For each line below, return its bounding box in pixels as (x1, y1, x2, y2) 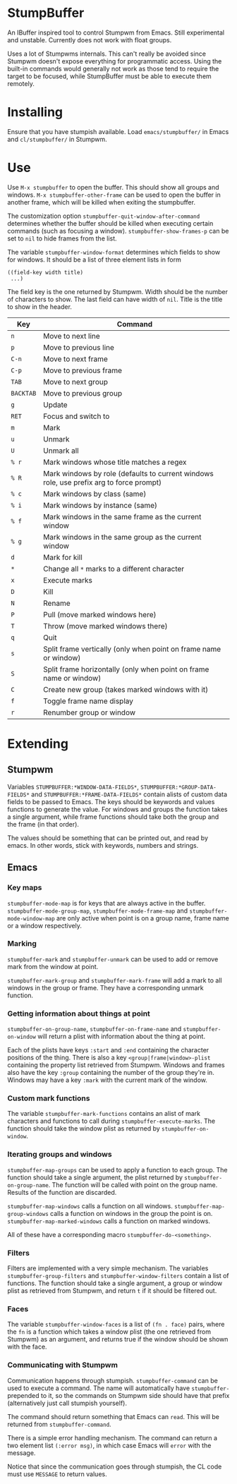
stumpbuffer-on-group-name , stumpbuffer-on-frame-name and (7, 1025, 182, 1033)
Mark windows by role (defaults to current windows (43, 468, 214, 478)
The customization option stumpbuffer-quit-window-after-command (7, 212, 200, 220)
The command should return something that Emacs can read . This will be (7, 1412, 220, 1421)
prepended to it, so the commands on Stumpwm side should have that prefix (7, 1391, 230, 1399)
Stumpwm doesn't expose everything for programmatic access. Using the (7, 56, 222, 65)
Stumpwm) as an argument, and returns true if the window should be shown (7, 1335, 229, 1344)
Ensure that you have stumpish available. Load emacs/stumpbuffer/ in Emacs (7, 127, 229, 135)
